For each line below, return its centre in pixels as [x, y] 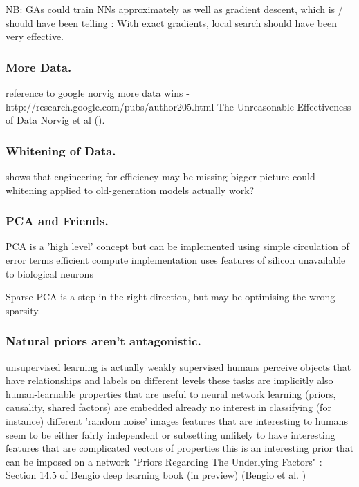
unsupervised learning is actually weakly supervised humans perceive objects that [178, 366]
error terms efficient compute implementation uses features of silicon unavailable [176, 260]
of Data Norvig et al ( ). [55, 120]
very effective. [35, 36]
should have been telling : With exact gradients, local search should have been [172, 22]
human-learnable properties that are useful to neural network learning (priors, [171, 393]
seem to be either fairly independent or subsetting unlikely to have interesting [171, 434]
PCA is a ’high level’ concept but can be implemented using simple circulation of [177, 246]
